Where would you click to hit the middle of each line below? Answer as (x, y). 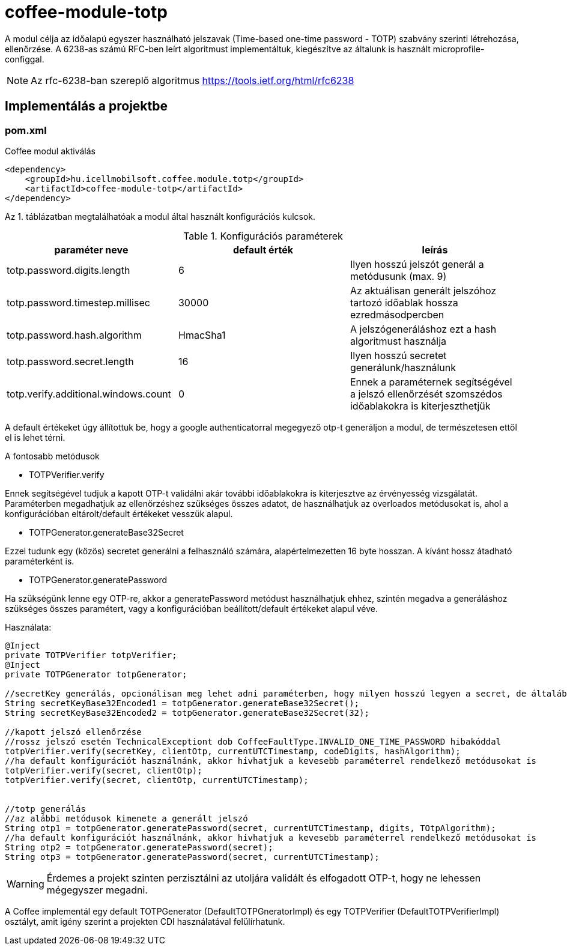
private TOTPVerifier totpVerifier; (91, 655)
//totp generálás (45, 809)
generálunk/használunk (403, 367)
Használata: (28, 627)
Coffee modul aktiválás (50, 151)
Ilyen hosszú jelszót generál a (417, 264)
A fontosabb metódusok (52, 456)
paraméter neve (91, 250)
